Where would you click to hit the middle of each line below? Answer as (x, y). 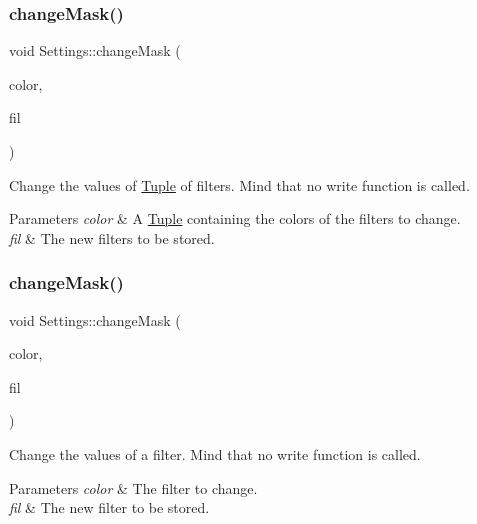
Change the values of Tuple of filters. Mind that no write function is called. (239, 184)
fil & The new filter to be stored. (109, 507)
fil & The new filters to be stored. (112, 237)
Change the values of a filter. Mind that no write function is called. (215, 453)
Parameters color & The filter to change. (133, 487)
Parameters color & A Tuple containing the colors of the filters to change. (235, 218)
